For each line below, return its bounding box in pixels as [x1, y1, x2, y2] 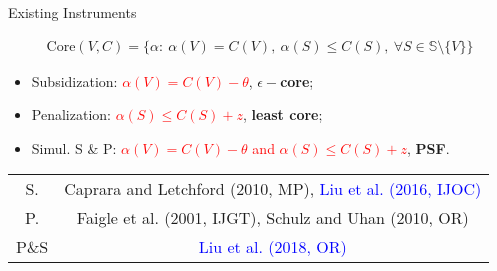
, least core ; [243, 104, 323, 125]
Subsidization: [31, 70, 118, 91]
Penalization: [31, 104, 111, 125]
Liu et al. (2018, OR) [198, 235, 347, 259]
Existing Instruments [8, 2, 137, 22]
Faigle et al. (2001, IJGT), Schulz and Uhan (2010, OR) [76, 206, 469, 230]
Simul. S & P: [31, 137, 117, 158]
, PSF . [407, 137, 450, 158]
